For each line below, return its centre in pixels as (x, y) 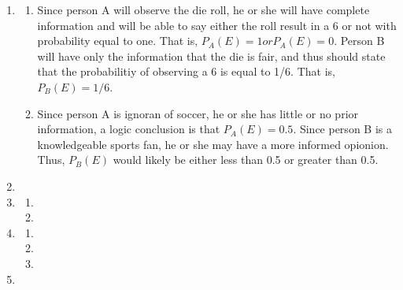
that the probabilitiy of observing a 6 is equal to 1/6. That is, (186, 71)
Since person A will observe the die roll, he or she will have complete (203, 9)
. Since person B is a (342, 129)
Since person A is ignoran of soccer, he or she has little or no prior (198, 113)
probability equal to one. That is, (118, 41)
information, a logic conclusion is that (129, 129)
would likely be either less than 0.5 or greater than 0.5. (246, 160)
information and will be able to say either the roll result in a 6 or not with (217, 25)
